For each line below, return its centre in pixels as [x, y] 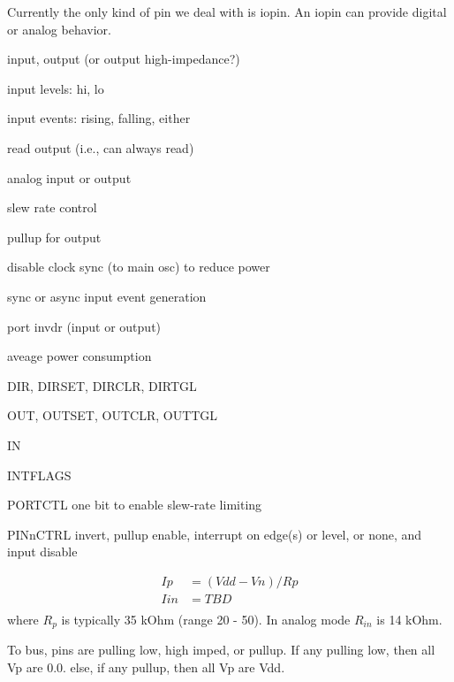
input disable [42, 552]
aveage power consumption [79, 356]
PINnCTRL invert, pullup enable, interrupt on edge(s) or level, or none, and [215, 534]
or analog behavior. [59, 29]
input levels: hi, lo [56, 88]
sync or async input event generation [107, 296]
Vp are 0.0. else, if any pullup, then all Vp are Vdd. [146, 667]
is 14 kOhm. [409, 619]
